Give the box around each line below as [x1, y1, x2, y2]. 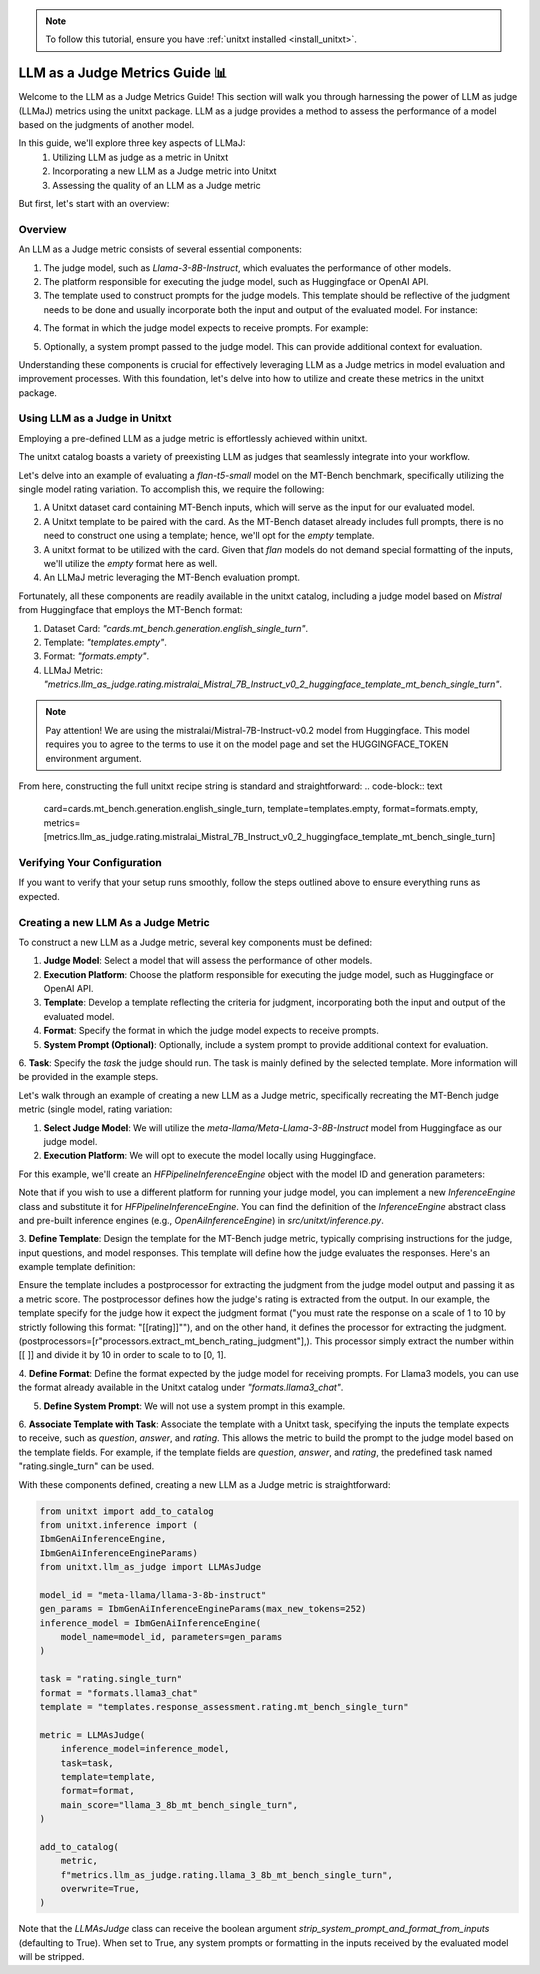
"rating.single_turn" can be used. [18, 1460, 155, 1472]
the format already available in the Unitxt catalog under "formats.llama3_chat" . [18, 1381, 344, 1394]
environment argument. [45, 752, 142, 764]
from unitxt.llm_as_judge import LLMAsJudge [39, 1561, 262, 1573]
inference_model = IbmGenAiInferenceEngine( [39, 1617, 262, 1629]
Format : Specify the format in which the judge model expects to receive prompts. [43, 1025, 380, 1037]
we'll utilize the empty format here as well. [43, 557, 218, 569]
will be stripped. [18, 1951, 85, 1963]
